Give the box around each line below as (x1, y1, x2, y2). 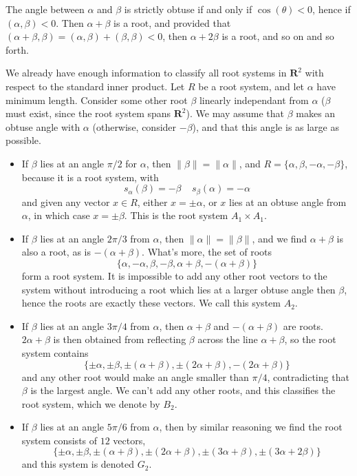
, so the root (284, 332, 336, 346)
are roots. (283, 318, 323, 333)
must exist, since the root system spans (6, 106, 171, 121)
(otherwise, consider (92, 119, 177, 134)
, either (137, 194, 168, 209)
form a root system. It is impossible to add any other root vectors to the (21, 268, 327, 282)
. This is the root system (124, 208, 228, 223)
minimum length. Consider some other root (6, 92, 188, 107)
